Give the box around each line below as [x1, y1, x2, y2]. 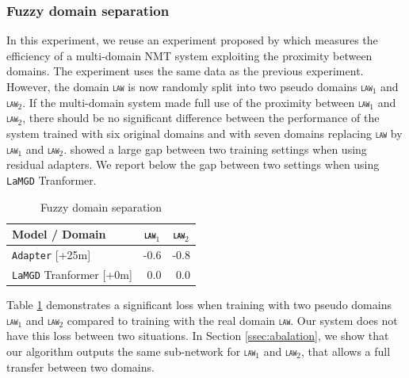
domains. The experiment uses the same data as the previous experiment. [6, 63, 364, 79]
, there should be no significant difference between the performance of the [22, 109, 380, 126]
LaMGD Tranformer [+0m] [12, 265, 132, 282]
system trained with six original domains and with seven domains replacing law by [6, 124, 403, 141]
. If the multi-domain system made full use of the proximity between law [22, 94, 370, 110]
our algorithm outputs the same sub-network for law [6, 342, 256, 359]
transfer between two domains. [6, 358, 155, 375]
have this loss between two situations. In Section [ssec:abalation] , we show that [6, 327, 389, 344]
